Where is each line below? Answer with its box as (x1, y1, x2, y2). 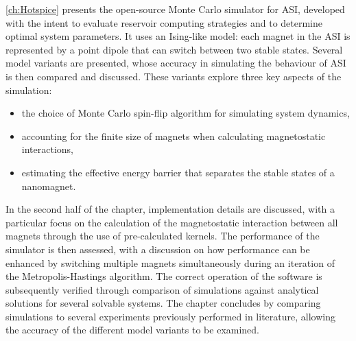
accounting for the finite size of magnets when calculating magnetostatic (21, 128, 326, 143)
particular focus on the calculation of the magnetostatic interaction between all (5, 215, 338, 229)
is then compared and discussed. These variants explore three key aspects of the (5, 69, 342, 83)
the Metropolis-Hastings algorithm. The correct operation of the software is (5, 269, 322, 283)
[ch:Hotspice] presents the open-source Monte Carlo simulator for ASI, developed (5, 2, 345, 16)
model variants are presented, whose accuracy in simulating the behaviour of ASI (5, 56, 346, 70)
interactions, (21, 142, 73, 156)
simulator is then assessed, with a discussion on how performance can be (5, 242, 310, 256)
